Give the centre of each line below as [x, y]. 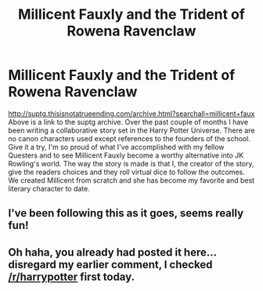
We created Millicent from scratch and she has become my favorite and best [131, 180]
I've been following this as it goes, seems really [126, 213]
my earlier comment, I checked [135, 264]
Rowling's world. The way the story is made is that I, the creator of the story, [131, 163]
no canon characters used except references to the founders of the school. [129, 138]
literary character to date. [49, 188]
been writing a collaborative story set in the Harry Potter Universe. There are [131, 130]
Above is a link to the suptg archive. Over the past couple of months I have [128, 122]
